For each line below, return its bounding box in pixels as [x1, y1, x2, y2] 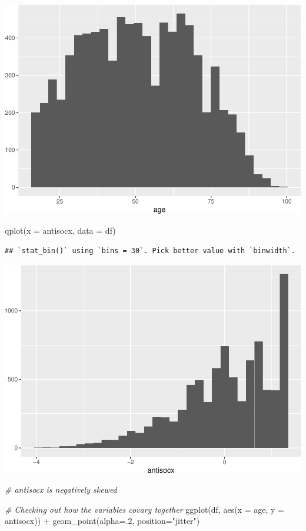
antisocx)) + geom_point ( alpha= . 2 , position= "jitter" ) [5, 515, 200, 527]
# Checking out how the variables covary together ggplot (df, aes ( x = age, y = [5, 503, 284, 515]
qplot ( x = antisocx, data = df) [5, 224, 116, 237]
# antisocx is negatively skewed [5, 483, 117, 496]
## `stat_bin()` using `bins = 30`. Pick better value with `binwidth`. [5, 246, 295, 255]
